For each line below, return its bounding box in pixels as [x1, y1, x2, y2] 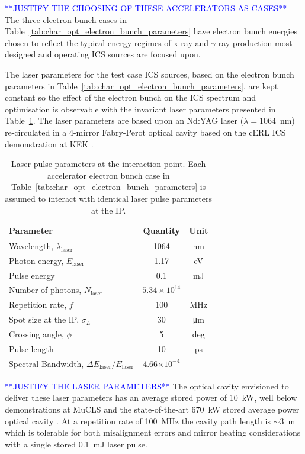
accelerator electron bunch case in [47, 169, 170, 181]
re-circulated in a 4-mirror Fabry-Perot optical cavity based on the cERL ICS [5, 125, 286, 138]
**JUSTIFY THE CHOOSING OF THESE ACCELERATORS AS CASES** [5, 2, 287, 14]
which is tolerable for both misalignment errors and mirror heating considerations [5, 426, 301, 439]
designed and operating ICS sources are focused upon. [5, 48, 201, 60]
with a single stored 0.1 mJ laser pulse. [5, 437, 147, 450]
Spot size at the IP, [9, 313, 79, 326]
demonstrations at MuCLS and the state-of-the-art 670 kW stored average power [5, 403, 300, 415]
